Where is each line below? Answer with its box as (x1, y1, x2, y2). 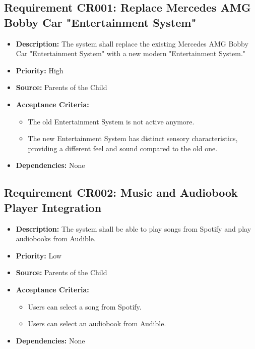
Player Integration (4, 199, 102, 215)
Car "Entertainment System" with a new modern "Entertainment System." (16, 48, 246, 59)
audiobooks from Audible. (16, 233, 96, 244)
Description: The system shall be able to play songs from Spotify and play (16, 223, 251, 234)
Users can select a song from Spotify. (28, 301, 142, 312)
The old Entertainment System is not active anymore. (28, 116, 195, 126)
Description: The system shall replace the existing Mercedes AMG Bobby (16, 38, 248, 49)
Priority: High (16, 65, 63, 75)
